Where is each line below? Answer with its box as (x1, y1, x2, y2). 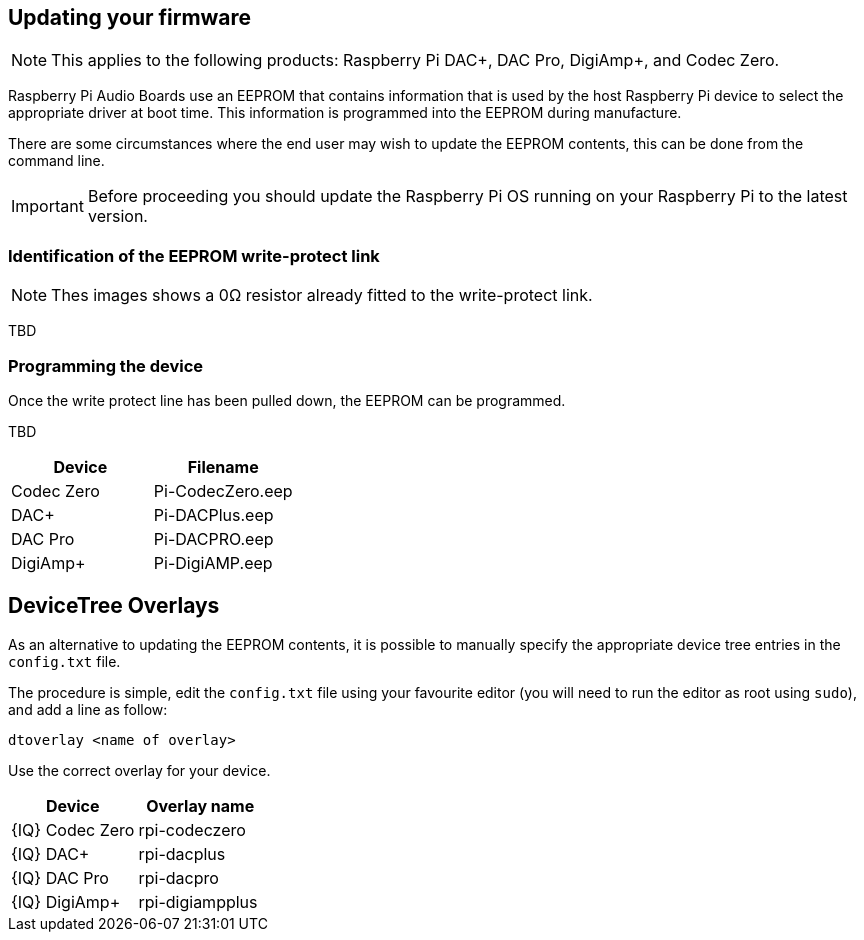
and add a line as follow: (8, 700, 168, 718)
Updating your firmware (8, 5, 252, 30)
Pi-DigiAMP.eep (153, 552, 273, 573)
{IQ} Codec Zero (11, 819, 135, 840)
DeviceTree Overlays (8, 593, 220, 619)
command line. (8, 152, 105, 170)
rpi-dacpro (138, 867, 219, 888)
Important (11, 196, 84, 217)
